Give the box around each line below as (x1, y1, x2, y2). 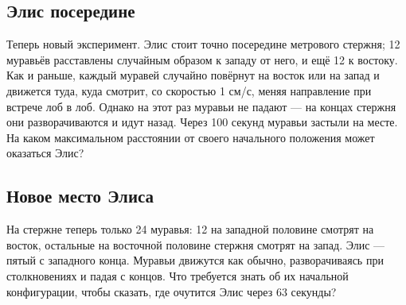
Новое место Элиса (6, 183, 154, 208)
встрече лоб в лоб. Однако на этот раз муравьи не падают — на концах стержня (6, 98, 396, 114)
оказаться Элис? (6, 145, 84, 161)
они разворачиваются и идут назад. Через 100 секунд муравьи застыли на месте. (6, 114, 398, 130)
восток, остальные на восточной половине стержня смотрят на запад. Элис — (6, 236, 385, 253)
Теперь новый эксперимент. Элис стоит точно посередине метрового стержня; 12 (6, 36, 400, 52)
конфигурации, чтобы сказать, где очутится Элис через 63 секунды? (6, 283, 337, 299)
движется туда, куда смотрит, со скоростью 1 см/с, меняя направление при (6, 82, 372, 98)
